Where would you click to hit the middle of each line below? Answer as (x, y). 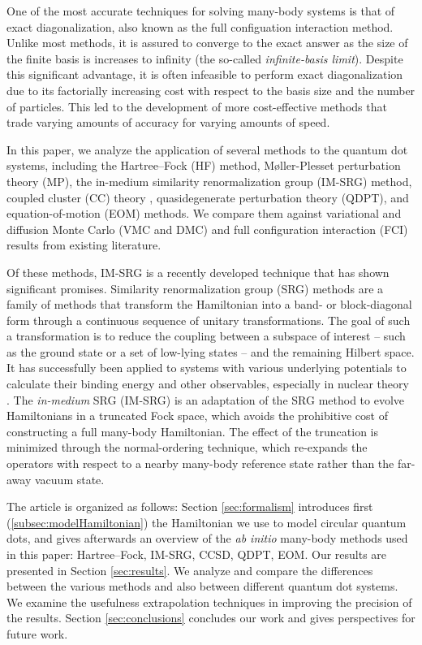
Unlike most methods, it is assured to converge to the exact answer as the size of (207, 43)
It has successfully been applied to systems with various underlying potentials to (207, 368)
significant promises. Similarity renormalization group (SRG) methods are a (195, 288)
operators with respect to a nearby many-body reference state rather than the (200, 463)
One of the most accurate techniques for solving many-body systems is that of (201, 11)
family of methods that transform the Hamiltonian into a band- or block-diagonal (209, 304)
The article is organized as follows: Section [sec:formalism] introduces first (190, 506)
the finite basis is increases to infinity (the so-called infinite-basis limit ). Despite (205, 58)
